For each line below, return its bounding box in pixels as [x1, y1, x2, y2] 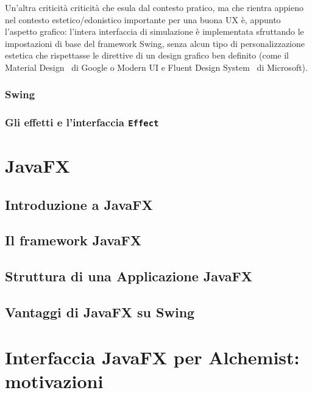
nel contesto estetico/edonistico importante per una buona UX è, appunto [5, 13, 281, 26]
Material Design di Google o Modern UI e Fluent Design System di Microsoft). [5, 60, 308, 73]
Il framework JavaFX [5, 231, 141, 250]
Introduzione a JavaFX [5, 195, 153, 214]
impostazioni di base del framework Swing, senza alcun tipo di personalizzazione [5, 37, 305, 49]
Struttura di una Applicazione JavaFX [5, 267, 253, 286]
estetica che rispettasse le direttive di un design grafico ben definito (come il [5, 49, 289, 62]
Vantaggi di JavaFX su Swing [5, 302, 195, 321]
